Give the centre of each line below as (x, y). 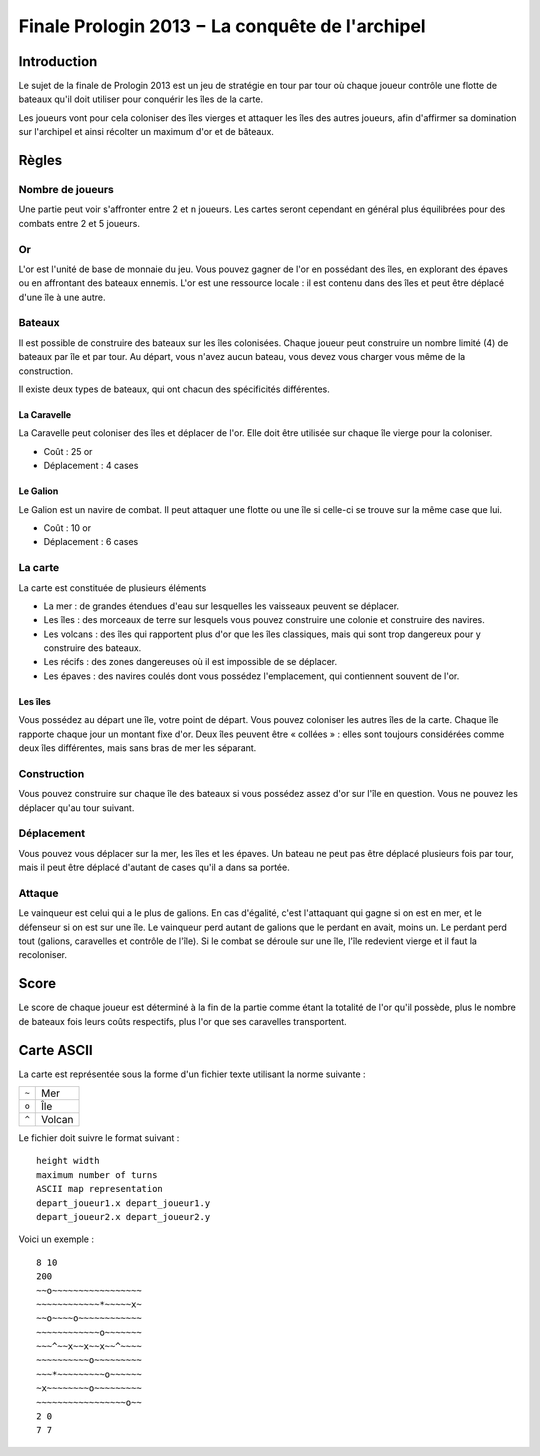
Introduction (58, 61)
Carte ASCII (56, 1050)
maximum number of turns (97, 1174)
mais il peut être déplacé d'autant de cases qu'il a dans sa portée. (154, 867)
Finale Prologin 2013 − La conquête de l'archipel (222, 26)
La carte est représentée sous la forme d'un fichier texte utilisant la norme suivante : (192, 1074)
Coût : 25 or (68, 451)
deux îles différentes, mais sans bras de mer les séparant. (137, 748)
